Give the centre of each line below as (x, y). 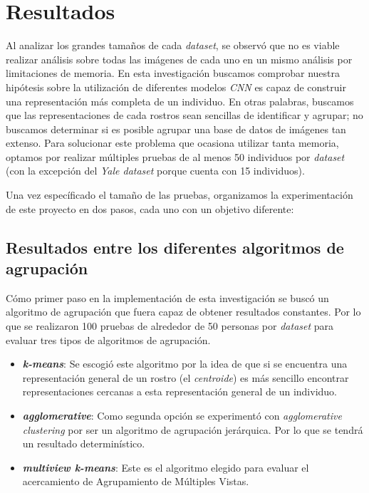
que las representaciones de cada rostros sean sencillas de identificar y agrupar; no (184, 115)
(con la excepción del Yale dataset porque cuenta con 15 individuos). (155, 171)
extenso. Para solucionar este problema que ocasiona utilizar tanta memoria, (172, 143)
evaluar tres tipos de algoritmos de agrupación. (108, 339)
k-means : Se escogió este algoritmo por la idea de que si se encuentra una (185, 364)
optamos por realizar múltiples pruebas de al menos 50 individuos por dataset (175, 156)
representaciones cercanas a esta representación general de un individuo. (180, 391)
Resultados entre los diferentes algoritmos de (175, 247)
